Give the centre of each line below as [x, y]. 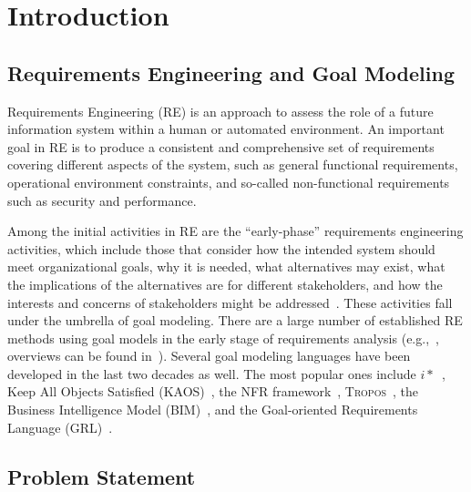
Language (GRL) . [60, 427]
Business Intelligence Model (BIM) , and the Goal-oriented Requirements [213, 410]
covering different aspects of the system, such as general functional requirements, [233, 164]
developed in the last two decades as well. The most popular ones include [212, 373]
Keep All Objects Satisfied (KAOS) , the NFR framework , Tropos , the [213, 391]
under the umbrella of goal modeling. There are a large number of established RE [235, 320]
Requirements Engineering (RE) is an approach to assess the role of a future [220, 111]
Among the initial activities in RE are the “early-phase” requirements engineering [235, 231]
